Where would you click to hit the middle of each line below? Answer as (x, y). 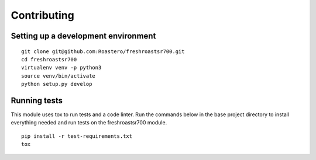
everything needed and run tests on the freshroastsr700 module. (89, 123)
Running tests (37, 100)
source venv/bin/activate (59, 76)
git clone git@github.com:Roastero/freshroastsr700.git (103, 51)
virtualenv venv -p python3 (61, 68)
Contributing (42, 15)
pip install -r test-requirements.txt (77, 136)
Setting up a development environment (83, 36)
